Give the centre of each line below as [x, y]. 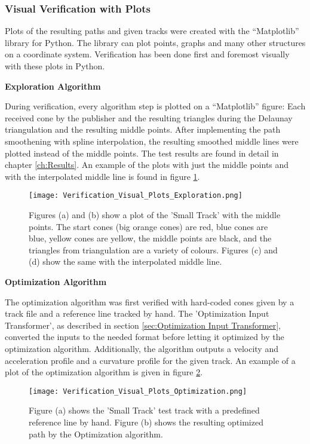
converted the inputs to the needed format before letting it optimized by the [145, 337]
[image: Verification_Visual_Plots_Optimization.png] [138, 391]
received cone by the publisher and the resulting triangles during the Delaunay [149, 117]
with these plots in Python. [55, 66]
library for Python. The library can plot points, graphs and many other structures [155, 42]
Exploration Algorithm [53, 86]
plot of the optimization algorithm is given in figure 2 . [104, 372]
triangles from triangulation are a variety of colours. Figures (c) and [153, 249]
